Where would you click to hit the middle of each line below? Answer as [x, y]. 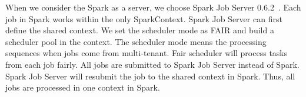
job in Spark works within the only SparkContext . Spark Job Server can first [144, 18]
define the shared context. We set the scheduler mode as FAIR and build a [140, 30]
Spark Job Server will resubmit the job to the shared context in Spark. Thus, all [150, 76]
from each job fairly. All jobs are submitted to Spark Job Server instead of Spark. [152, 64]
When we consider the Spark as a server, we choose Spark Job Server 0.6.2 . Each [153, 7]
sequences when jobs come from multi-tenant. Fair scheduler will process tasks [147, 53]
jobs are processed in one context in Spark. [83, 87]
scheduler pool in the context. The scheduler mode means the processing [136, 41]
